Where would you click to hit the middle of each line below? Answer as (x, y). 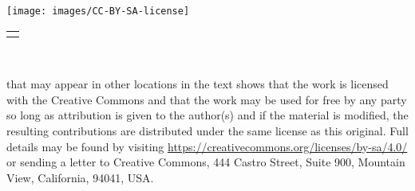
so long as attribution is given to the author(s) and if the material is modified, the (207, 115)
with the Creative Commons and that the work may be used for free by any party (207, 99)
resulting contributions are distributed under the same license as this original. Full (207, 131)
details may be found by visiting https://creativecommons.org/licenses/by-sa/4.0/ (207, 146)
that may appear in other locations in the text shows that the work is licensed (198, 84)
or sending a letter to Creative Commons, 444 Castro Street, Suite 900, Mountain (206, 162)
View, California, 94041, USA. (80, 177)
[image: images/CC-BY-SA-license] (98, 11)
